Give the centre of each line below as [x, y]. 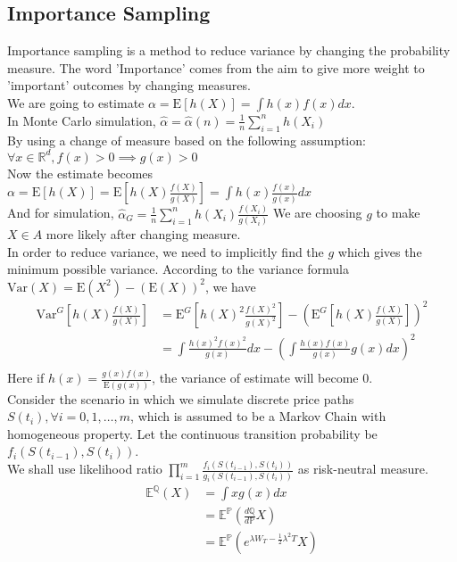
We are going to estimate [76, 102]
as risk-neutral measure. [363, 469]
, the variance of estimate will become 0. [262, 378]
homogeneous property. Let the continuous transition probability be [192, 433]
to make [398, 213]
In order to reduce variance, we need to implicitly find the [166, 251]
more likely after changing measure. [143, 234]
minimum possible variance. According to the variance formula [178, 269]
